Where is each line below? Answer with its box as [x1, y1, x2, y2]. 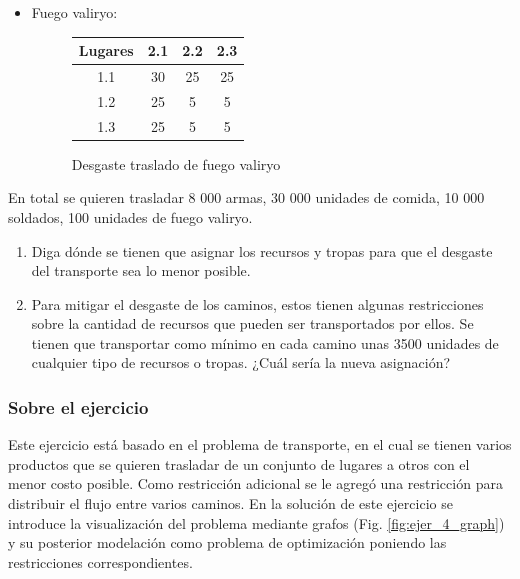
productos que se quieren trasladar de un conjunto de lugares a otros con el [8, 453, 470, 474]
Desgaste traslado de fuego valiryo [71, 153, 281, 174]
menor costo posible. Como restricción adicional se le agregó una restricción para [8, 473, 503, 494]
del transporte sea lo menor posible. [31, 260, 251, 281]
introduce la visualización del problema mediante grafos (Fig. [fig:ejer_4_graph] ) [8, 512, 505, 533]
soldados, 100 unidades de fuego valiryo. [8, 206, 253, 227]
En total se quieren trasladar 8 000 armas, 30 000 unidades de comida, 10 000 [8, 187, 485, 208]
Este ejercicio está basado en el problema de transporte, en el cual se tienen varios [8, 434, 512, 455]
